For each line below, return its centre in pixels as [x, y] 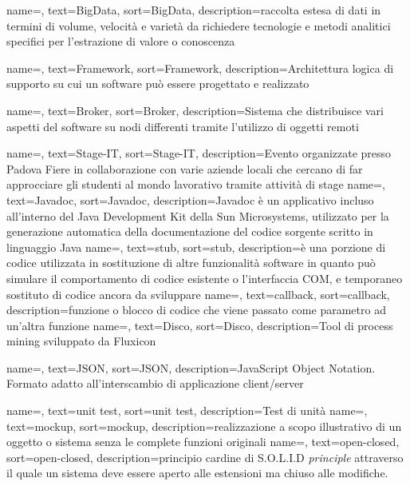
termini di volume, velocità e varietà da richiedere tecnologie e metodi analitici [199, 25]
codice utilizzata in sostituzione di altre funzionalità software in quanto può [191, 263]
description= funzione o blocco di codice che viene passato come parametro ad [196, 310]
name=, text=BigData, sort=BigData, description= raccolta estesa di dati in [194, 10]
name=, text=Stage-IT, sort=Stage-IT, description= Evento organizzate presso [199, 153]
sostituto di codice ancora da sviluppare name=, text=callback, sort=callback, [198, 294]
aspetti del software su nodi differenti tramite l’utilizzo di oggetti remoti [183, 126]
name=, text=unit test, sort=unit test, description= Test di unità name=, [187, 410]
